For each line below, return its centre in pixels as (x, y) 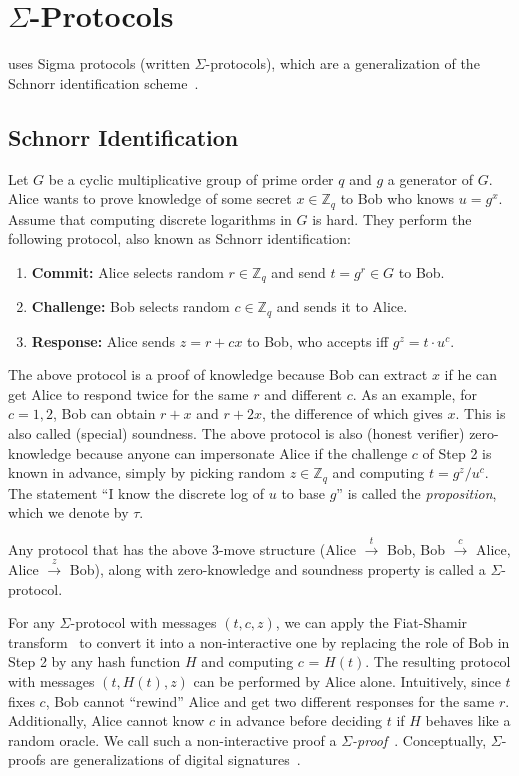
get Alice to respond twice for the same (128, 393)
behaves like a (468, 720)
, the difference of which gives (352, 413)
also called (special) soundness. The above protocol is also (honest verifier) (236, 433)
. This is (480, 413)
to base (303, 492)
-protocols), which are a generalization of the (342, 63)
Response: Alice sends (103, 340)
